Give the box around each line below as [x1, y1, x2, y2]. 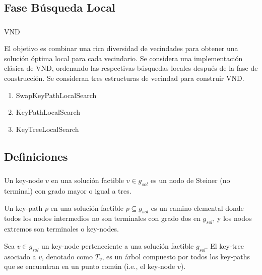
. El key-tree [206, 240, 244, 251]
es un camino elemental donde [151, 202, 244, 213]
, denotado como [41, 251, 93, 261]
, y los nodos [213, 213, 252, 223]
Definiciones [4, 148, 68, 164]
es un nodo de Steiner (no [150, 175, 230, 186]
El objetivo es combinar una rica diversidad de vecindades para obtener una [4, 43, 238, 54]
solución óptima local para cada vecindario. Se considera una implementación [4, 53, 243, 63]
